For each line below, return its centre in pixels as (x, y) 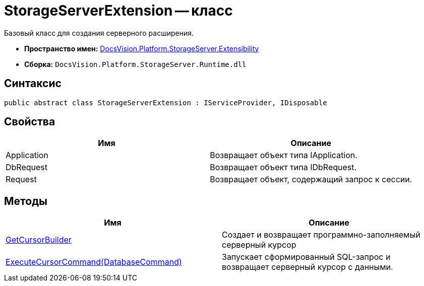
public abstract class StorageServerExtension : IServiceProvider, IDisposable (166, 102)
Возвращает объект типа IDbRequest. (283, 167)
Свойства (30, 122)
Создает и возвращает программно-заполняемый (321, 235)
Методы (26, 201)
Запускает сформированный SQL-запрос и (306, 257)
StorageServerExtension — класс (118, 11)
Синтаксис (33, 84)
